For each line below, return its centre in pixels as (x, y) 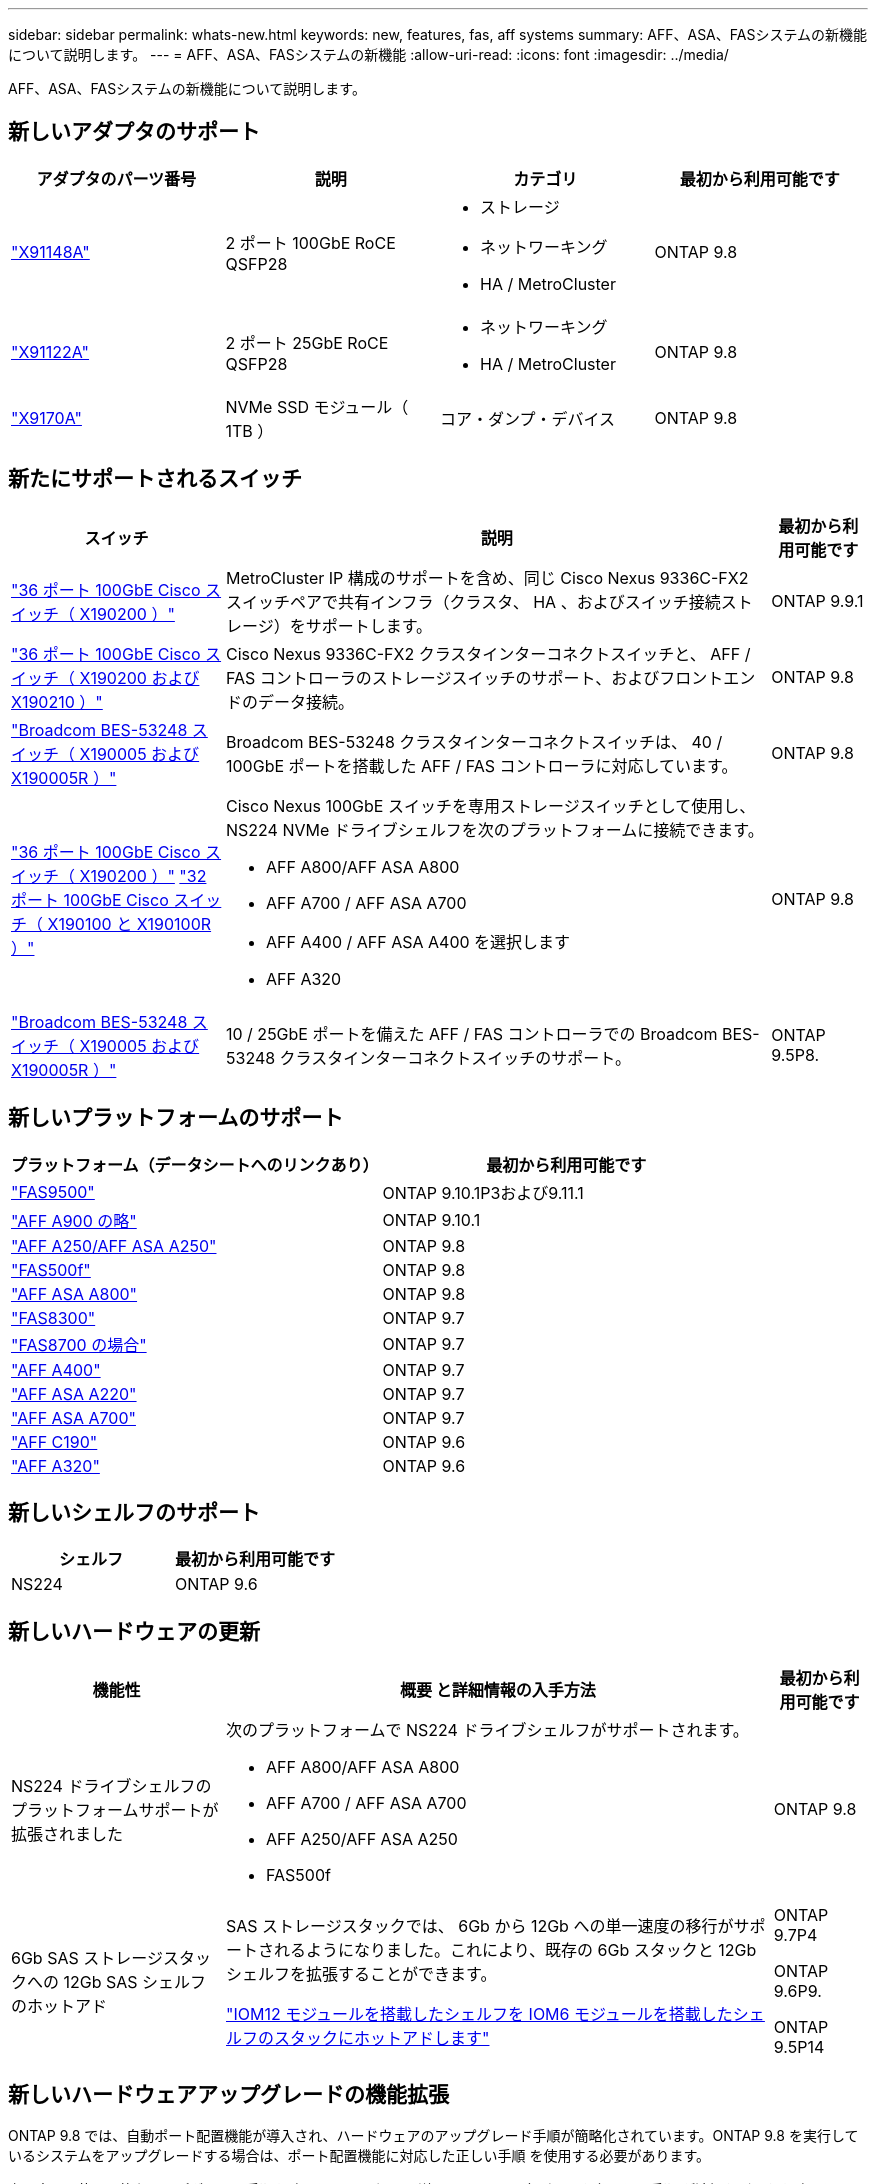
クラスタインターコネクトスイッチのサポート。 (455, 1057)
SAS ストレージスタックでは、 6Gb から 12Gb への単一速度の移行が (480, 1926)
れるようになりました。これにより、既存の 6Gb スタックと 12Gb (515, 1950)
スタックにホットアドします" (382, 2038)
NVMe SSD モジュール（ (317, 406)
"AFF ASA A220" (74, 1393)
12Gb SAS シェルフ (135, 1982)
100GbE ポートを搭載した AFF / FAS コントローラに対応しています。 (482, 765)
